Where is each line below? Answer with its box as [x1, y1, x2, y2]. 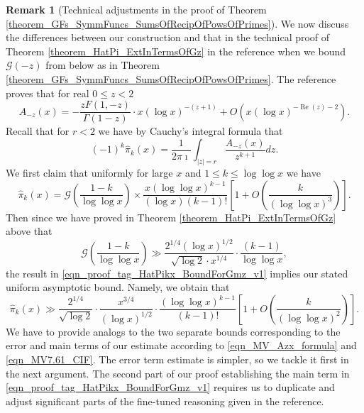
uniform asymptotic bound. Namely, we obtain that [6, 280, 230, 294]
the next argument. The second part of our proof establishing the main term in [6, 365, 350, 380]
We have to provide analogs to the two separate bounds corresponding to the [6, 324, 341, 338]
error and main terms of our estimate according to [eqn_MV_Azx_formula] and [6, 338, 357, 353]
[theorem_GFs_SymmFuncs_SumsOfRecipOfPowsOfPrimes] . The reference [6, 71, 336, 86]
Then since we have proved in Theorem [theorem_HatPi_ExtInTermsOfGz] [6, 209, 336, 224]
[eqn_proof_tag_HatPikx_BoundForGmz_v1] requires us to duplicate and [6, 380, 335, 395]
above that [6, 224, 53, 238]
